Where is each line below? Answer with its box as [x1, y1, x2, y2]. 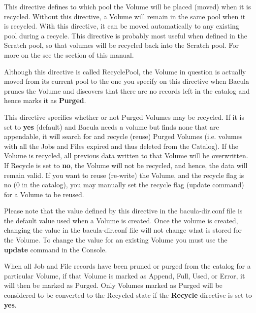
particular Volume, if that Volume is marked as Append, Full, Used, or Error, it [4, 270, 245, 280]
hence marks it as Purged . [4, 95, 86, 105]
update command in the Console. [4, 244, 107, 254]
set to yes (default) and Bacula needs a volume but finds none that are [4, 121, 219, 132]
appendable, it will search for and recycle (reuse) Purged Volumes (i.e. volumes [4, 131, 243, 141]
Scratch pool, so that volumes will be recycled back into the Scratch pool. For [4, 40, 239, 50]
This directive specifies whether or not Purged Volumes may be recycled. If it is [4, 111, 245, 122]
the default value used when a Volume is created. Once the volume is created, [4, 215, 238, 225]
